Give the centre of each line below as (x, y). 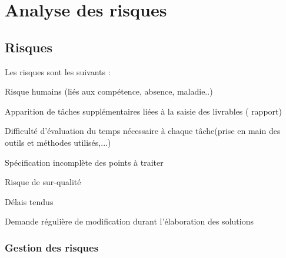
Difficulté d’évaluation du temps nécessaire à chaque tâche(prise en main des (143, 131)
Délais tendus (29, 201)
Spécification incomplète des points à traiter (84, 162)
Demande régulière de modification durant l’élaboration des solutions (129, 221)
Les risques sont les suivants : (58, 71)
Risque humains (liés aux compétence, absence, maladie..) (109, 91)
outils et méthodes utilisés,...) (58, 142)
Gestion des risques (52, 247)
